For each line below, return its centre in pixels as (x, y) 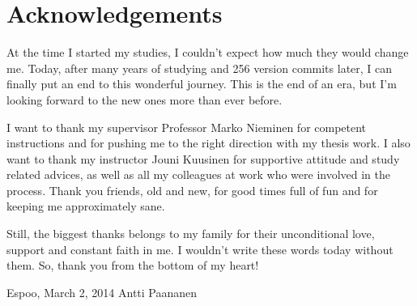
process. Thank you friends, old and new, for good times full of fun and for (192, 190)
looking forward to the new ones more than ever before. (145, 99)
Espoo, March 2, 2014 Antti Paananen (102, 292)
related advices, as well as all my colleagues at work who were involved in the (199, 174)
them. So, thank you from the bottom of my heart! (133, 265)
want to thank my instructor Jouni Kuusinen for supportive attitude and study (203, 158)
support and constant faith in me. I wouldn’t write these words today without (200, 249)
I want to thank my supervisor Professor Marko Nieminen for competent (187, 127)
